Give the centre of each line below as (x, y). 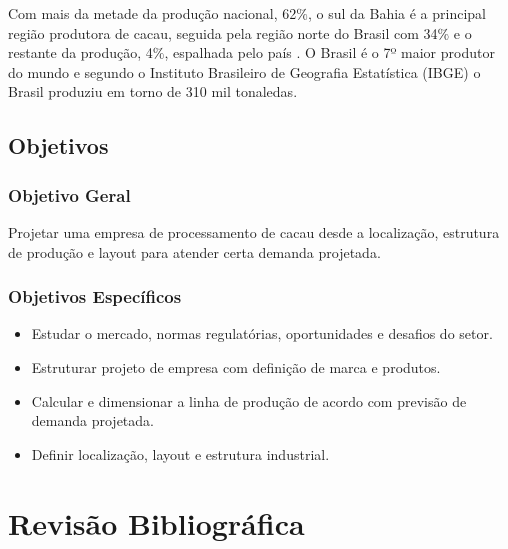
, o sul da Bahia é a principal (396, 13)
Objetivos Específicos (95, 296)
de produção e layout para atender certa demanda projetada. (194, 251)
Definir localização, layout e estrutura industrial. (180, 453)
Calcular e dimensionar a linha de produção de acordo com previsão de (249, 400)
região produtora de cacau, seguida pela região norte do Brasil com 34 (223, 32)
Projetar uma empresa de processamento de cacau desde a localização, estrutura (254, 231)
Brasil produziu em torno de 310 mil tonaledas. (153, 91)
